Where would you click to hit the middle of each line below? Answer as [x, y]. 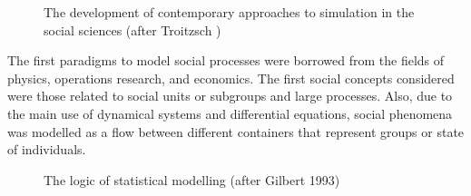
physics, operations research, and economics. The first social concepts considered [231, 78]
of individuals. [47, 149]
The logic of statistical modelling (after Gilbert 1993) [192, 179]
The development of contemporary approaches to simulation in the [229, 12]
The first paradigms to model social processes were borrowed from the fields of [226, 60]
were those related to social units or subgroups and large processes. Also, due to [230, 96]
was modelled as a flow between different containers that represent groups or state [236, 131]
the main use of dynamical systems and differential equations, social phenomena [230, 113]
